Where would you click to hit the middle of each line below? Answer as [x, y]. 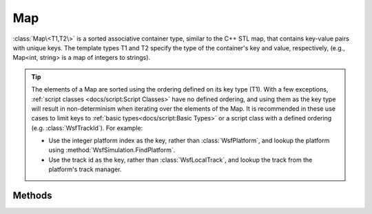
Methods [32, 196]
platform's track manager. [85, 169]
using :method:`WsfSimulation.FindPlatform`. [112, 150]
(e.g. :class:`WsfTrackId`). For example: [87, 128]
